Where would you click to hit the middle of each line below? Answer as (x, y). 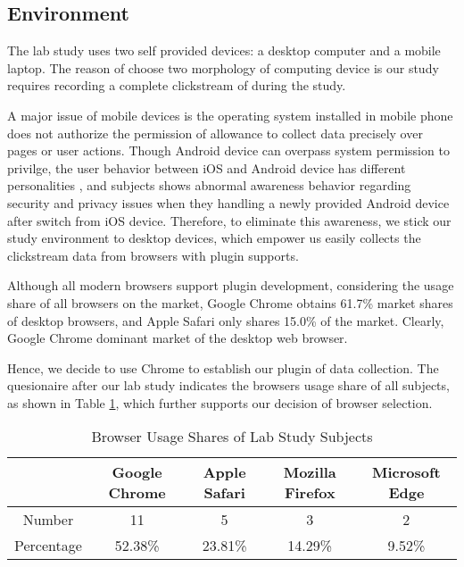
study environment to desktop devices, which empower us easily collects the (214, 238)
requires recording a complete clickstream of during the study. (177, 85)
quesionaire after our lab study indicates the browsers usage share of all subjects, (228, 385)
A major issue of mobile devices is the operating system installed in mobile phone (230, 115)
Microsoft (406, 472)
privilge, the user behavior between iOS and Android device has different (207, 167)
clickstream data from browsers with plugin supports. (153, 255)
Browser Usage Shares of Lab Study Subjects (232, 437)
